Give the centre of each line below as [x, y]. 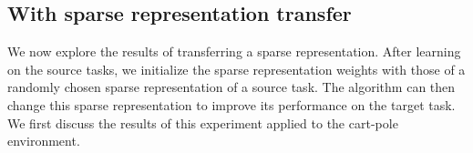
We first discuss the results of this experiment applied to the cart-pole [203, 122]
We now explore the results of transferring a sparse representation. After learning [234, 51]
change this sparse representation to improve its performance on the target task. [231, 104]
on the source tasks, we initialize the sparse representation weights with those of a [236, 69]
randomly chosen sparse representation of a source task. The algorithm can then [231, 87]
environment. [44, 141]
